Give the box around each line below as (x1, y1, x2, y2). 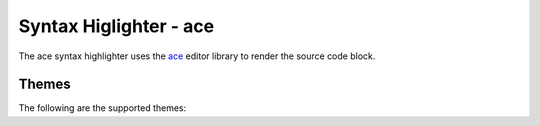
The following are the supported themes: (18, 102, 187, 114)
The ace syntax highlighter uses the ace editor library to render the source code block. (18, 50, 376, 62)
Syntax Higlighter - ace (18, 15, 215, 37)
